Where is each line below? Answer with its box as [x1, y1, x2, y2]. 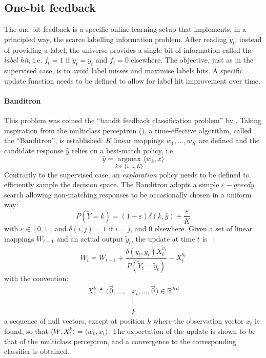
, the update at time [131, 233, 195, 244]
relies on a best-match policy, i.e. [71, 145, 175, 155]
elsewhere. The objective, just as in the [131, 54, 254, 65]
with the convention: [4, 272, 69, 283]
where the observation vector [153, 315, 244, 326]
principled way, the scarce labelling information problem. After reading [4, 33, 227, 44]
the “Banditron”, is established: [4, 135, 103, 146]
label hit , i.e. [4, 54, 43, 65]
